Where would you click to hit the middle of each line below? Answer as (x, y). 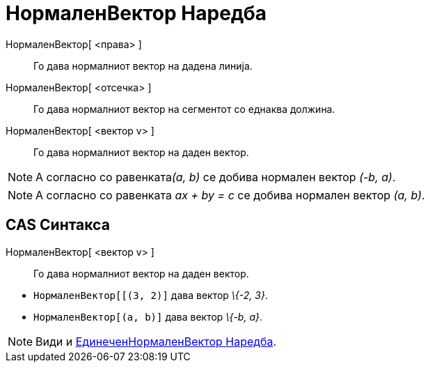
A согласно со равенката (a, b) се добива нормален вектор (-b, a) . (216, 177)
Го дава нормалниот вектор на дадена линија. (143, 66)
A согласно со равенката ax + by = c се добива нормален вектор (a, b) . (230, 195)
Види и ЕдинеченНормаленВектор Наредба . (156, 341)
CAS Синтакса (58, 225)
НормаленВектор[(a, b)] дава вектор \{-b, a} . (148, 316)
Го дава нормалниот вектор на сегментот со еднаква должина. (184, 109)
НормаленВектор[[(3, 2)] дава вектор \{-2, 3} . (151, 295)
